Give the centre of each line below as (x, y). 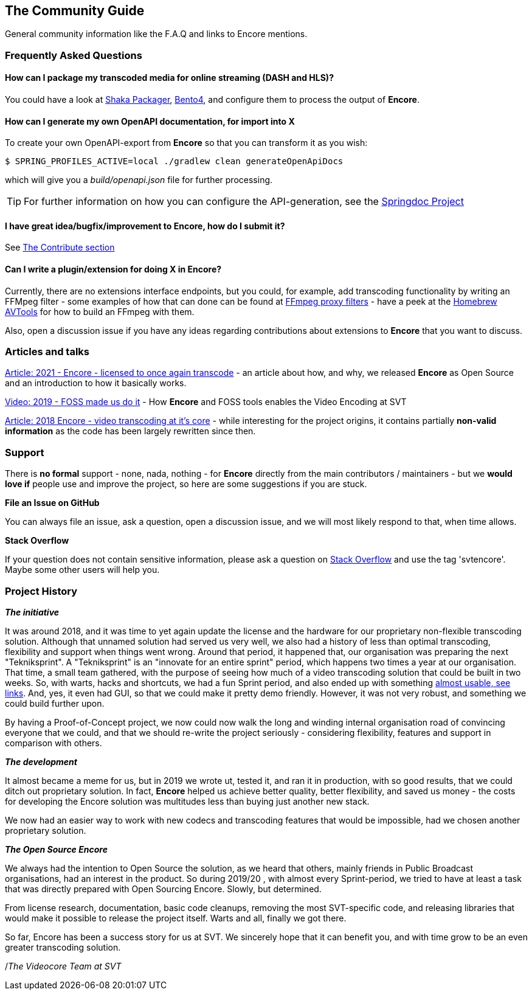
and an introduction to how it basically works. (96, 383)
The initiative (32, 612)
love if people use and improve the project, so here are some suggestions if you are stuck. (186, 484)
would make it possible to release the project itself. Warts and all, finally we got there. (176, 918)
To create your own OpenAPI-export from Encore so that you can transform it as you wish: (186, 143)
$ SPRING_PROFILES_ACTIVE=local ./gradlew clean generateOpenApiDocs (174, 161)
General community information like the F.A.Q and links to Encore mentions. (156, 34)
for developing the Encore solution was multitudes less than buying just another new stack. (187, 801)
